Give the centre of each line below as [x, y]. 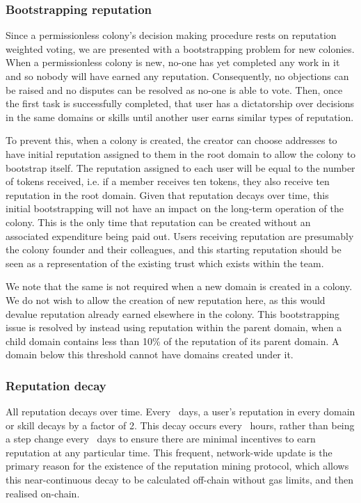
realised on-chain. [43, 493]
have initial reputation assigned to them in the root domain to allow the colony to [181, 153]
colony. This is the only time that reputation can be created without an [158, 222]
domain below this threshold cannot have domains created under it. [150, 354]
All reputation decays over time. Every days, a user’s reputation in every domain [180, 412]
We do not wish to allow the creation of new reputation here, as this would [166, 300]
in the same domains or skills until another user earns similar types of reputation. [180, 117]
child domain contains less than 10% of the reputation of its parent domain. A [173, 341]
